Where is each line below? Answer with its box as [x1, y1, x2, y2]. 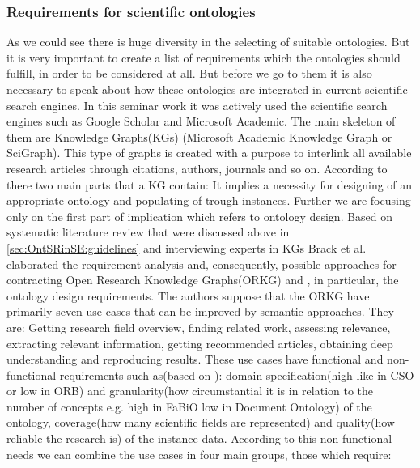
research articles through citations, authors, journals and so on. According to [6, 160, 388, 177]
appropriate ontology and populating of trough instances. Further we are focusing [6, 192, 411, 209]
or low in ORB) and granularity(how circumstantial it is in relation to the [6, 382, 374, 399]
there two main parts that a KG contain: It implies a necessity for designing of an [6, 176, 413, 193]
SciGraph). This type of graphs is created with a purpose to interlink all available [6, 144, 412, 161]
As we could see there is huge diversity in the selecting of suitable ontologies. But [6, 33, 410, 50]
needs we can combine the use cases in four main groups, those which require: [6, 445, 392, 462]
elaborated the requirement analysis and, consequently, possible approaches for [6, 255, 397, 272]
